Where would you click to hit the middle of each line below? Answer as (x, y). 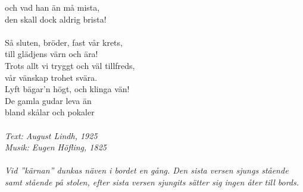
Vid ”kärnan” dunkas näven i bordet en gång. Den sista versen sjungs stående (147, 170)
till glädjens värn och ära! (51, 54)
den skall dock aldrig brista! (56, 19)
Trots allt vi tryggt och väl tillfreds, (70, 65)
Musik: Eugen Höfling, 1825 (56, 147)
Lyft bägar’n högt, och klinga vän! (67, 89)
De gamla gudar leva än (48, 100)
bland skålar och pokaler (50, 112)
